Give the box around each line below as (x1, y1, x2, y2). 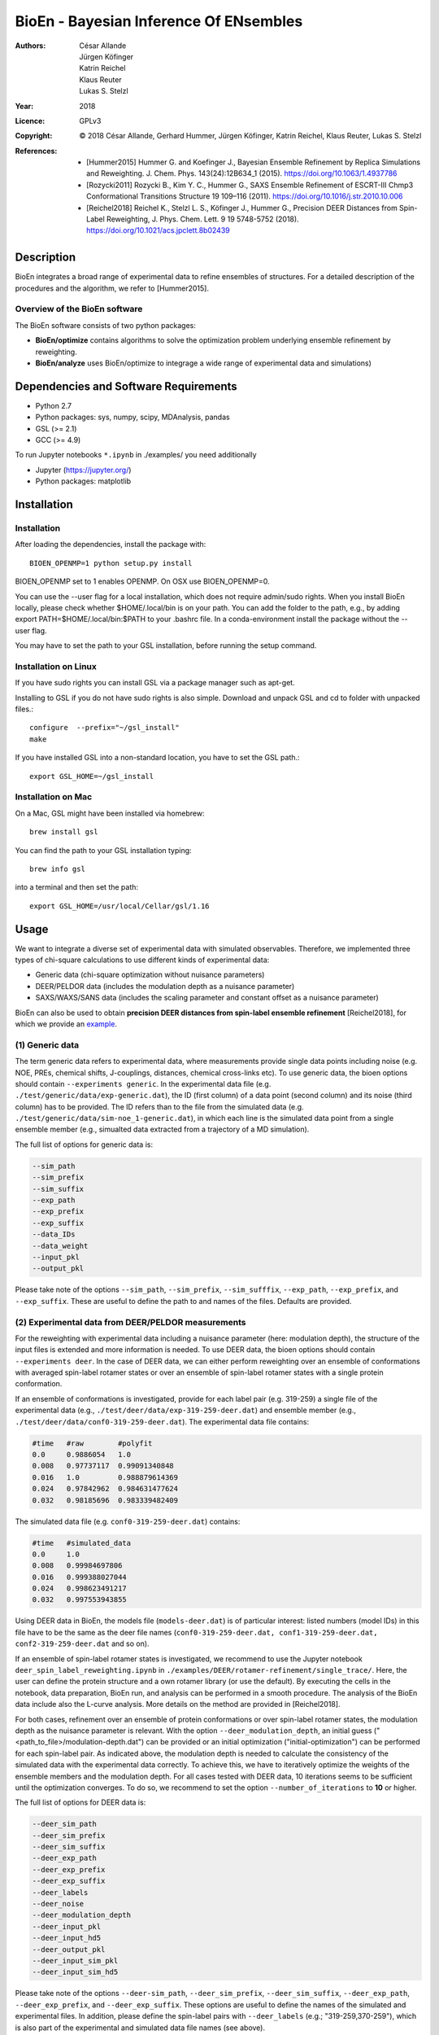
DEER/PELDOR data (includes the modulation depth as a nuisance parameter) (35, 981, 295, 991)
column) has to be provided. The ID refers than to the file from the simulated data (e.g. (15, 1101, 304, 1111)
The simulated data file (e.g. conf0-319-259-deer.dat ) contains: (15, 1516, 241, 1526)
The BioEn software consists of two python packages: (15, 320, 197, 330)
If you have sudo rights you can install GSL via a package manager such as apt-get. (15, 678, 296, 688)
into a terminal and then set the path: (15, 882, 138, 892)
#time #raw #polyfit (32, 1438, 153, 1448)
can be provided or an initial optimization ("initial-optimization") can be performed (146, 1737, 420, 1747)
